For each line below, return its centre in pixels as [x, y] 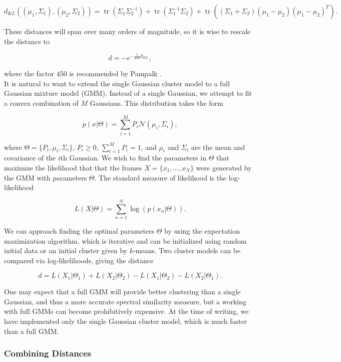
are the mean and [218, 147]
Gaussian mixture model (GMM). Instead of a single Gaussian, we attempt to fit [128, 93]
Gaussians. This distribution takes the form [156, 103]
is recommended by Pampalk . [115, 73]
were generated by [224, 168]
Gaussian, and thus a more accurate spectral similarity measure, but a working [125, 301]
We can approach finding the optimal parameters [79, 230]
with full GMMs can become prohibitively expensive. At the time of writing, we [126, 311]
